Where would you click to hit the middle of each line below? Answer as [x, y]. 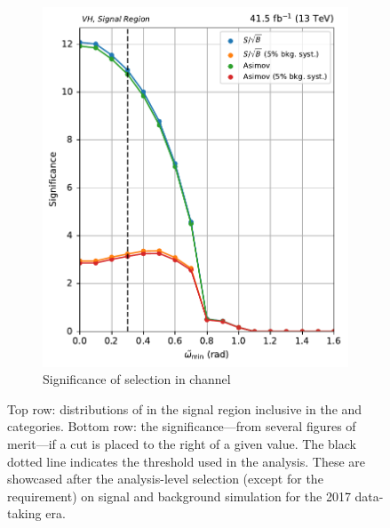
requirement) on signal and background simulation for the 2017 [179, 496]
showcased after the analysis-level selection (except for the [165, 479]
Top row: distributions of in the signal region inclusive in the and [185, 408]
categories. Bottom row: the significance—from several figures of [182, 426]
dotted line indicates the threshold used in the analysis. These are [187, 461]
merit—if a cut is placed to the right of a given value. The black [182, 443]
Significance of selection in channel [137, 379]
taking [24, 513]
